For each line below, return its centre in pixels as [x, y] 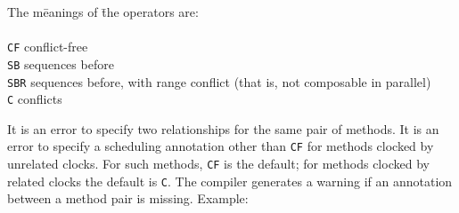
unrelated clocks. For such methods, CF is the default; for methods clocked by [218, 164]
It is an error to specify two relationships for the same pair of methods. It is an [223, 128]
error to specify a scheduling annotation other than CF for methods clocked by [221, 146]
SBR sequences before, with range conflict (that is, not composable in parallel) [219, 81]
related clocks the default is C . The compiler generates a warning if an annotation [230, 181]
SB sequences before [61, 63]
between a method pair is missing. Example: [128, 198]
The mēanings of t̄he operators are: [103, 12]
